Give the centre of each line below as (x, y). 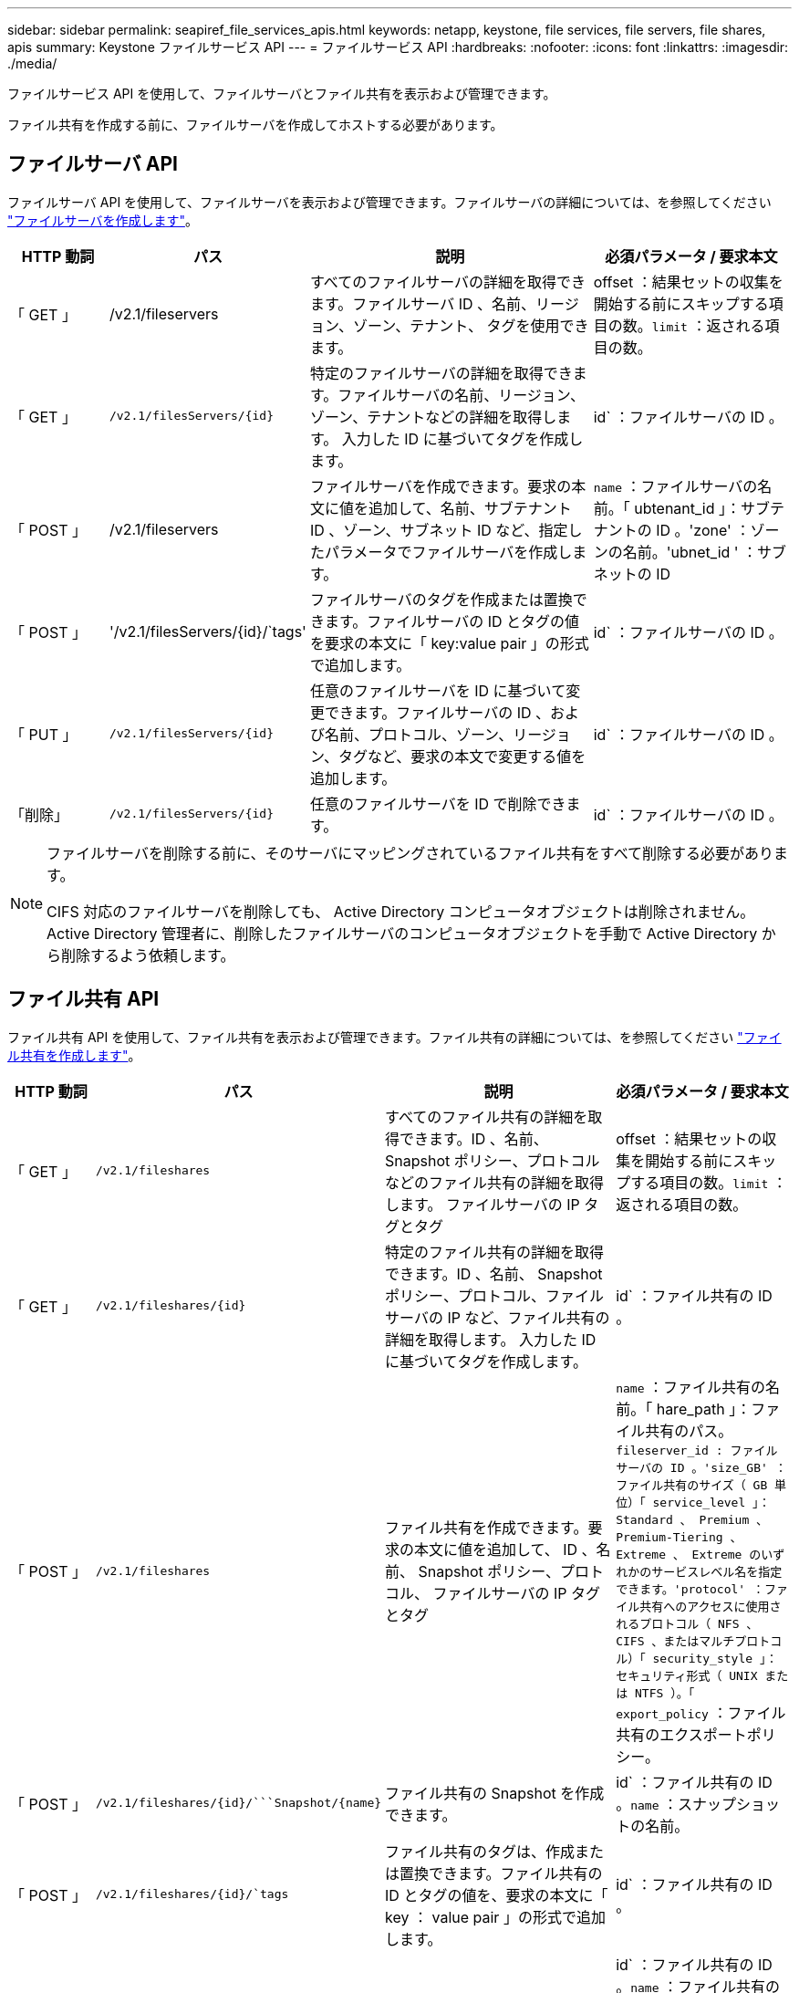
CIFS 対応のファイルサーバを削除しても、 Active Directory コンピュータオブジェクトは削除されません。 (401, 911)
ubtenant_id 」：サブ (702, 508)
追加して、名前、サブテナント (470, 508)
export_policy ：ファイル (701, 1712)
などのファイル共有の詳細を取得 (495, 1182)
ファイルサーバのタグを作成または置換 (441, 599)
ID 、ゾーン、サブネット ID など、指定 (439, 530)
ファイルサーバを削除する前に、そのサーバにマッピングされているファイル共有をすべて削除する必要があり (410, 853)
